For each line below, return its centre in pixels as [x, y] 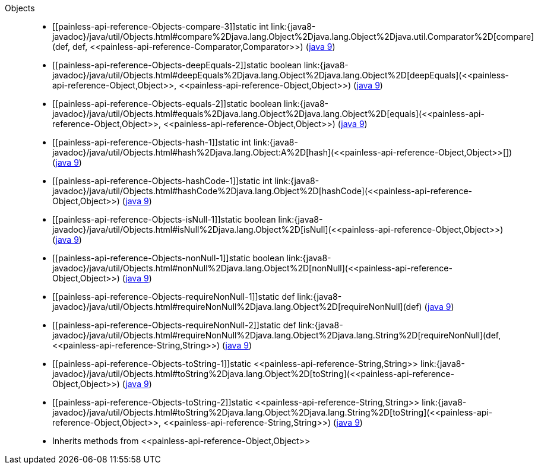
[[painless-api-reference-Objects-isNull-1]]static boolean [164, 219]
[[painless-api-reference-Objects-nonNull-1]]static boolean [168, 258]
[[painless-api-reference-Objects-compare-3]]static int [161, 26]
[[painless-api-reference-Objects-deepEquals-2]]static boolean [177, 65]
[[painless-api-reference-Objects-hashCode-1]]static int [162, 181]
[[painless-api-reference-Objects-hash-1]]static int [152, 142]
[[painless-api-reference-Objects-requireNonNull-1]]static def [174, 297]
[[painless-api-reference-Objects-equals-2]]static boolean [167, 104]
